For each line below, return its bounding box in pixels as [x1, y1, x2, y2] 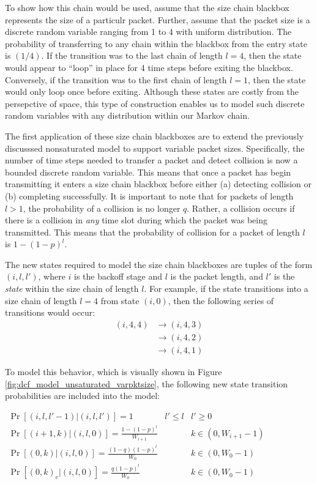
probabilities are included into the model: [5, 389, 160, 402]
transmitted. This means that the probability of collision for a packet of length [5, 225, 300, 238]
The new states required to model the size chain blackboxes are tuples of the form [5, 258, 313, 270]
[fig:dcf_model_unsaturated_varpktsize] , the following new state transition [5, 377, 288, 390]
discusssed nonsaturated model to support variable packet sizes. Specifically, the [5, 141, 305, 154]
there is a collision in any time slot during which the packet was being [5, 214, 267, 226]
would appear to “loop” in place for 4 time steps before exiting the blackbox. [5, 61, 293, 73]
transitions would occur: [5, 306, 95, 319]
